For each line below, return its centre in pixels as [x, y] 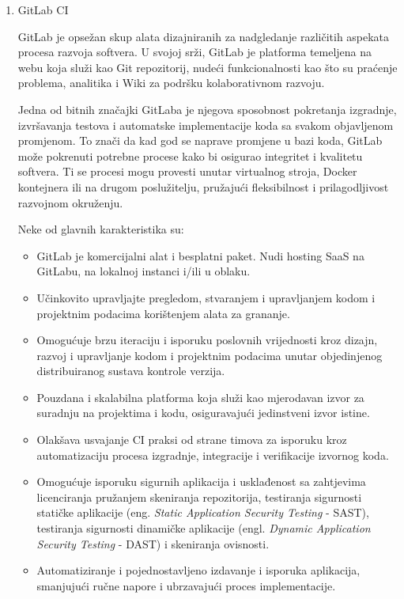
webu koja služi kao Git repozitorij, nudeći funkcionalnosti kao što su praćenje [208, 67]
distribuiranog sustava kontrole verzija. [131, 371]
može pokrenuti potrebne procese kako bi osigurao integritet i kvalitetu [190, 155]
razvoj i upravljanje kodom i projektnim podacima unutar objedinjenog [210, 355]
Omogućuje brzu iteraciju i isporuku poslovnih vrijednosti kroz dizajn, [207, 340]
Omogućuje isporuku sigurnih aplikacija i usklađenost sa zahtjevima [201, 481]
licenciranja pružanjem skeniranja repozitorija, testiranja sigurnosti [199, 497]
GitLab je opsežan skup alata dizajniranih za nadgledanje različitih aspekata [204, 36]
